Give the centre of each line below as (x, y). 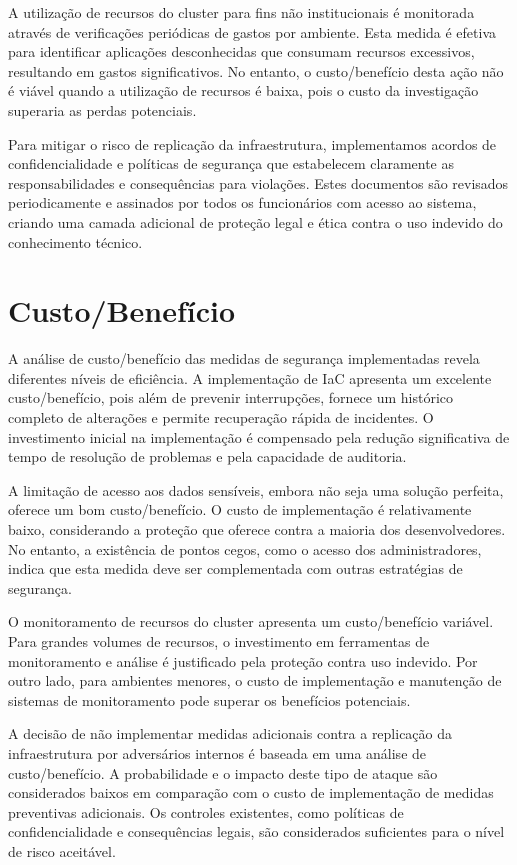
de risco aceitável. (62, 850)
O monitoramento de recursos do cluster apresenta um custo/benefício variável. (251, 621)
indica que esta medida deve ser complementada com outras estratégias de (235, 568)
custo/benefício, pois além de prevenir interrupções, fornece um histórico (231, 397)
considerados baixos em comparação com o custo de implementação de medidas (251, 792)
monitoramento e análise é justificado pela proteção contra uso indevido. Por (243, 660)
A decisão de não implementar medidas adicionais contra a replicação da (230, 733)
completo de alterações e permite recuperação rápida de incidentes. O (221, 417)
